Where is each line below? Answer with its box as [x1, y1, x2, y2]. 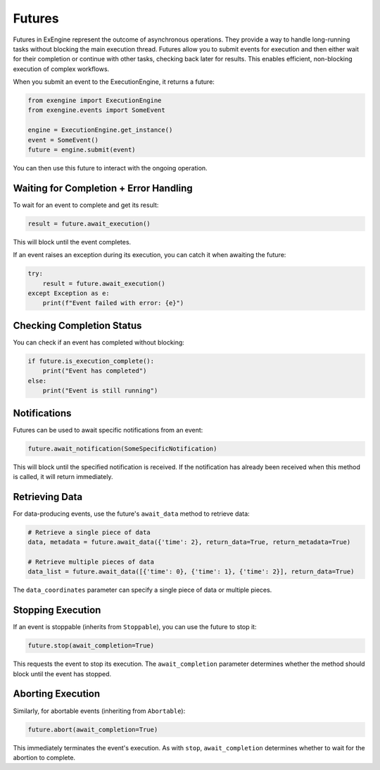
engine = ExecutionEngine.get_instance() [27, 126, 173, 134]
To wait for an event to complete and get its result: [13, 201, 159, 209]
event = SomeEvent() [27, 136, 99, 144]
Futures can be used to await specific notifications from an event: [13, 426, 203, 434]
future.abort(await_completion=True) [27, 726, 158, 733]
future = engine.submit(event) [27, 146, 137, 154]
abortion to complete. [13, 753, 76, 762]
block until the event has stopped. [13, 669, 112, 678]
